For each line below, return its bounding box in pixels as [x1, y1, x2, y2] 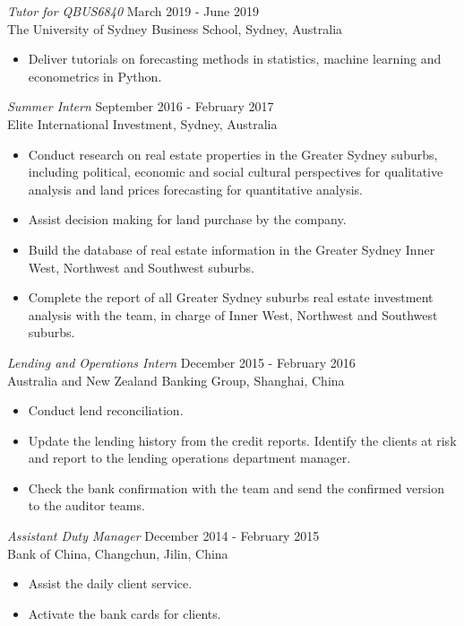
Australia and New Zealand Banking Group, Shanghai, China [7, 370, 345, 389]
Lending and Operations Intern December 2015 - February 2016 [7, 352, 356, 371]
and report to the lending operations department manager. [28, 448, 351, 467]
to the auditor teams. [28, 496, 145, 515]
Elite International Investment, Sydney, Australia [7, 114, 278, 133]
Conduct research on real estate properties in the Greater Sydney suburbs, [28, 144, 438, 163]
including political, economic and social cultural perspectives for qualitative [28, 162, 443, 181]
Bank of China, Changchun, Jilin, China [7, 543, 228, 562]
